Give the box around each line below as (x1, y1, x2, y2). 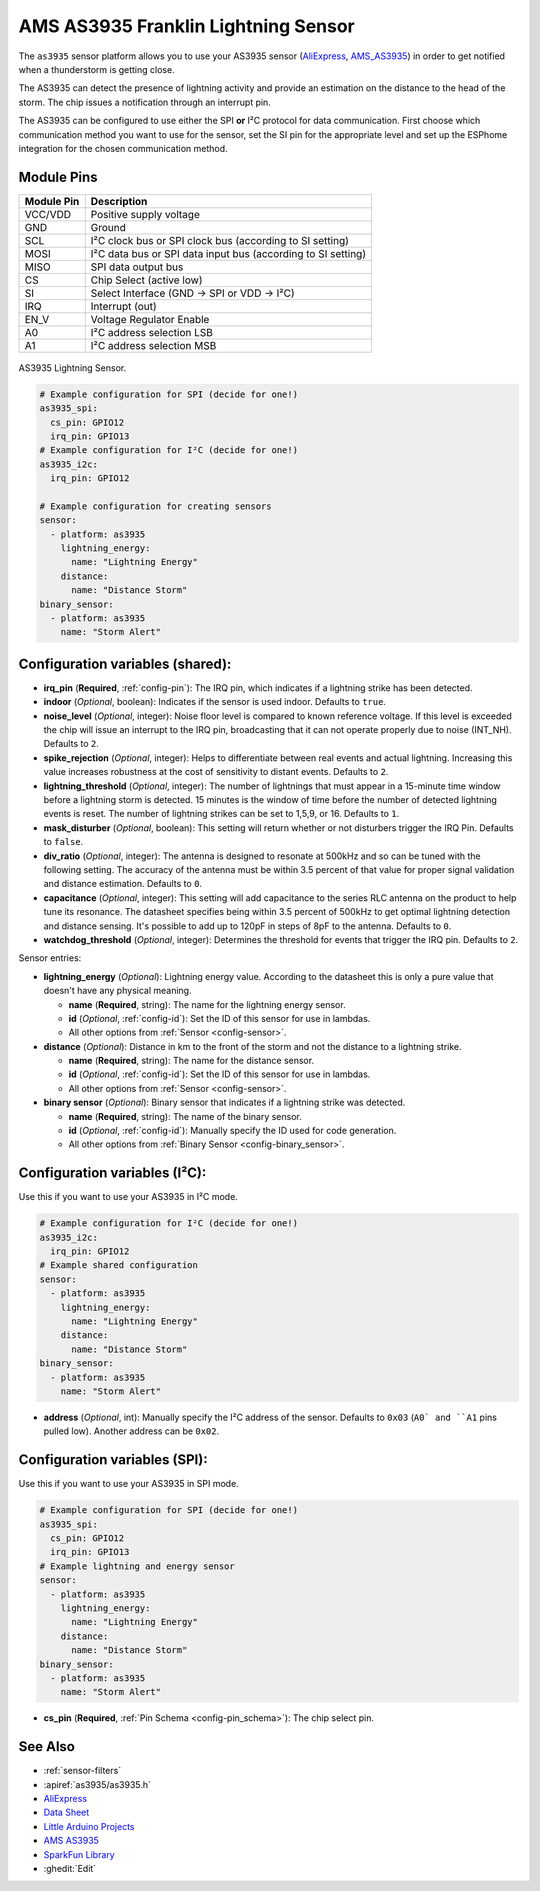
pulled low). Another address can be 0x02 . (43, 1425, 220, 1437)
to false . (43, 836, 84, 848)
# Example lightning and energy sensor (39, 1560, 235, 1572)
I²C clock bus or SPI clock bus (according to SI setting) (90, 233, 350, 247)
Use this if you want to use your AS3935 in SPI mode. (18, 1478, 239, 1490)
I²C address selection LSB (90, 325, 214, 339)
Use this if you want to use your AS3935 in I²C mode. (18, 1191, 239, 1203)
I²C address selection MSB (90, 338, 217, 352)
